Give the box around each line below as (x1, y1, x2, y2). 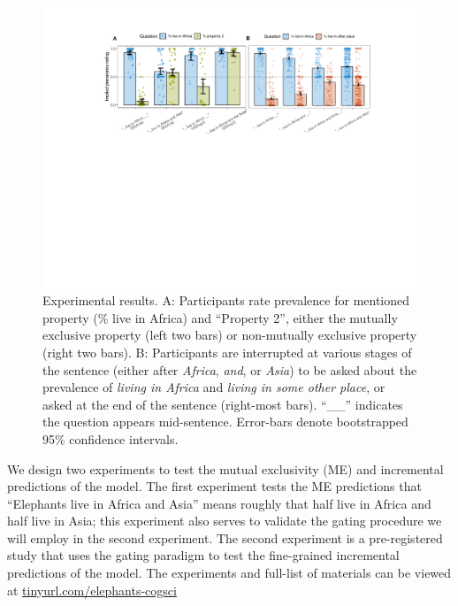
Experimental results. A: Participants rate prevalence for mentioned (42, 291, 410, 310)
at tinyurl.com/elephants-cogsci (7, 580, 177, 599)
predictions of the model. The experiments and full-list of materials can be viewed (7, 564, 452, 582)
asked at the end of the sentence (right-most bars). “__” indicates (42, 395, 403, 413)
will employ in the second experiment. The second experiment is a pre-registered (7, 528, 443, 547)
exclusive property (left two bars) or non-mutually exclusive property (42, 326, 417, 344)
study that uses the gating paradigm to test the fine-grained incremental (7, 546, 400, 564)
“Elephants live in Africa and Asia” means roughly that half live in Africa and (7, 494, 431, 512)
